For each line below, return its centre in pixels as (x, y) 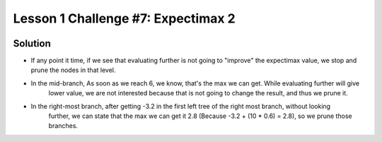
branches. (63, 126)
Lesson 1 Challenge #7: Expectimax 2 (125, 18)
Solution (32, 43)
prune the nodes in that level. (73, 70)
